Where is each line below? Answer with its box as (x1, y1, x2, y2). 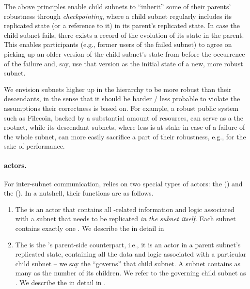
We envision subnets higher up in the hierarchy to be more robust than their (4, 84, 232, 94)
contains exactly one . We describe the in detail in (15, 223, 164, 233)
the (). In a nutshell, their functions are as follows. (4, 188, 154, 198)
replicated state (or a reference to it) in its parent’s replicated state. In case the (4, 20, 240, 30)
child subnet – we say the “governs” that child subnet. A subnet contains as (15, 258, 240, 268)
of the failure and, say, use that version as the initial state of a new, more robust (4, 58, 243, 68)
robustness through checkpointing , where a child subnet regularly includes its (4, 11, 232, 21)
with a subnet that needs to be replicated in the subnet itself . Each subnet (15, 213, 236, 224)
